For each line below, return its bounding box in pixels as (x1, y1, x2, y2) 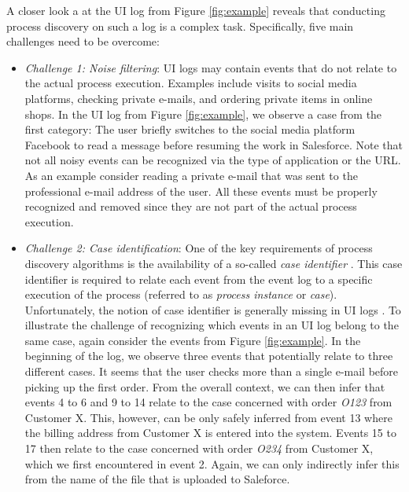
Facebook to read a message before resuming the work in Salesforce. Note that (24, 136, 403, 152)
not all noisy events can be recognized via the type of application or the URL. (24, 152, 401, 168)
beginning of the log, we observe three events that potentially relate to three (24, 347, 393, 364)
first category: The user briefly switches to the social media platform (24, 121, 356, 138)
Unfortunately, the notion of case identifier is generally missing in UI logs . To (24, 301, 401, 318)
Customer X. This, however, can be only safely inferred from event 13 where (24, 409, 392, 425)
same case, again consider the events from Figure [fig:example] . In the (24, 332, 361, 348)
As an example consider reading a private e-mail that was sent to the (24, 167, 358, 183)
